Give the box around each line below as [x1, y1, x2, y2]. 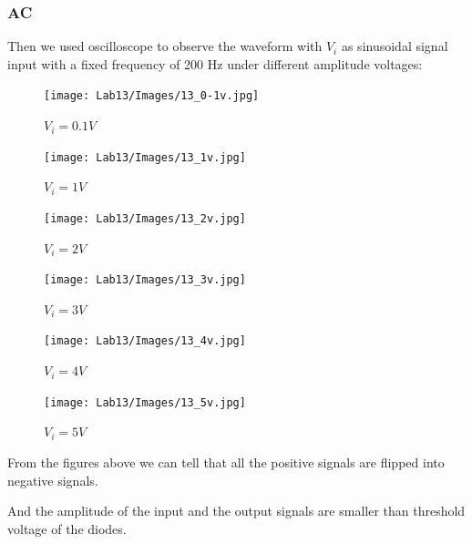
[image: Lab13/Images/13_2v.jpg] [44, 211, 246, 225]
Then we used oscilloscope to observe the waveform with [7, 36, 323, 56]
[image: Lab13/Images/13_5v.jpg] [44, 395, 246, 409]
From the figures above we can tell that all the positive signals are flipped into [7, 452, 445, 471]
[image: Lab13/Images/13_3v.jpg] [44, 273, 246, 287]
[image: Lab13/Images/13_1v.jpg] [44, 150, 246, 164]
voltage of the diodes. [7, 518, 127, 538]
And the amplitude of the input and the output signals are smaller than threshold [7, 501, 466, 520]
